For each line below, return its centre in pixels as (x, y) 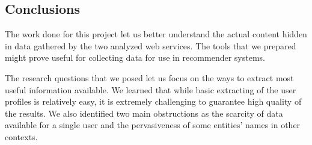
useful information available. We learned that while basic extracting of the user (151, 89)
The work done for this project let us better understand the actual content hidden (156, 34)
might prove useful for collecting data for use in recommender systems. (135, 57)
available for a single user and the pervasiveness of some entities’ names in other (153, 125)
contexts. (21, 136)
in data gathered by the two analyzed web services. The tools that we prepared (151, 45)
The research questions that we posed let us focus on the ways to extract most (149, 77)
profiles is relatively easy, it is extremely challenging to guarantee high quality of (153, 101)
